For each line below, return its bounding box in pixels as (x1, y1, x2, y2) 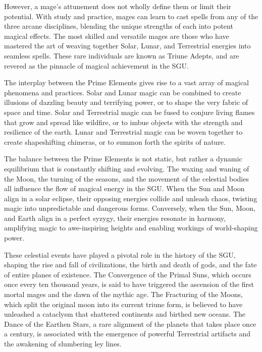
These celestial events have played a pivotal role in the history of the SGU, (4, 249, 236, 260)
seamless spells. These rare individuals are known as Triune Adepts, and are (4, 50, 239, 61)
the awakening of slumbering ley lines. (4, 338, 122, 348)
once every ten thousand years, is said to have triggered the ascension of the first (4, 279, 254, 289)
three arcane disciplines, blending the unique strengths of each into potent (4, 21, 233, 31)
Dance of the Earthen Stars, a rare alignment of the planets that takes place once (4, 318, 256, 329)
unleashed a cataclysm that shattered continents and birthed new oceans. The (4, 309, 246, 319)
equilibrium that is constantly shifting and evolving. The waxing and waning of (4, 163, 249, 173)
